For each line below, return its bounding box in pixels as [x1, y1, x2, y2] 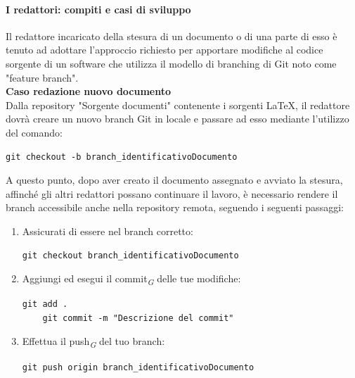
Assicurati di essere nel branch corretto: [22, 223, 193, 238]
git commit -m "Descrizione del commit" [42, 313, 234, 323]
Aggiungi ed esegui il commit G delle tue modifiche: [22, 271, 241, 287]
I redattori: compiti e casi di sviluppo [6, 1, 191, 16]
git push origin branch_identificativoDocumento [22, 362, 254, 372]
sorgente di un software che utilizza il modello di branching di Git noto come [6, 56, 337, 70]
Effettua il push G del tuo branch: [22, 334, 165, 351]
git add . [22, 299, 68, 310]
